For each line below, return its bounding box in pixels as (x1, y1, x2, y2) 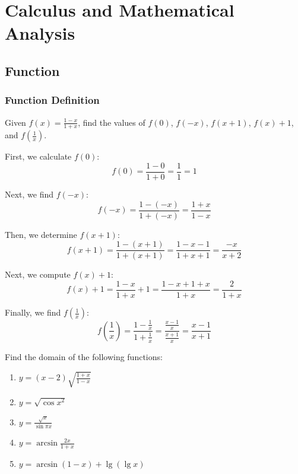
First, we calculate (5, 150, 72, 163)
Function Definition (5, 93, 100, 107)
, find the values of (78, 116, 145, 128)
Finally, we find (5, 306, 61, 319)
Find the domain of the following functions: (5, 351, 163, 363)
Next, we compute (5, 268, 71, 281)
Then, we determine (5, 228, 77, 240)
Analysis (5, 21, 75, 45)
